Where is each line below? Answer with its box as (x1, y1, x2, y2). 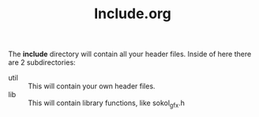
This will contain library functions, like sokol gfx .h (28, 98, 186, 109)
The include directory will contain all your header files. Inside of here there (8, 49, 252, 59)
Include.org (93, 5, 172, 23)
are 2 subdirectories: (8, 58, 77, 67)
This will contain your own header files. (28, 81, 156, 91)
